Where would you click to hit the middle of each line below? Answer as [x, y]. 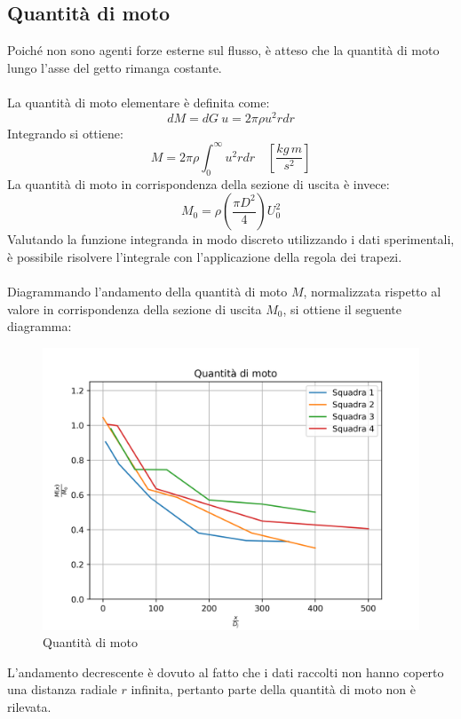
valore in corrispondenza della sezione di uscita [135, 308]
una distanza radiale [62, 689]
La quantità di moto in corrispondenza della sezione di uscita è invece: [199, 183]
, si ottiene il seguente [342, 308]
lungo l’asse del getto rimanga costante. [115, 67]
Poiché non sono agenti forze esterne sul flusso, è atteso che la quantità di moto [223, 50]
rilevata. [29, 707]
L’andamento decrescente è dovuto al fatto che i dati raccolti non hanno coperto [226, 672]
